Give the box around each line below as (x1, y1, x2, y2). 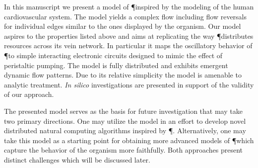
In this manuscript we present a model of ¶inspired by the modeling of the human (4, 1, 254, 11)
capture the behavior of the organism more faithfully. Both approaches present (4, 145, 243, 155)
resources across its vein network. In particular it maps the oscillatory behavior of (4, 40, 253, 51)
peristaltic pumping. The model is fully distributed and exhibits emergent (4, 60, 228, 70)
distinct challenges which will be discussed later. (4, 154, 150, 165)
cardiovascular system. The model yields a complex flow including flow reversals (4, 11, 247, 21)
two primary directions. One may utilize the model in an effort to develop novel (4, 115, 246, 126)
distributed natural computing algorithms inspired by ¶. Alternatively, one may (4, 125, 246, 136)
